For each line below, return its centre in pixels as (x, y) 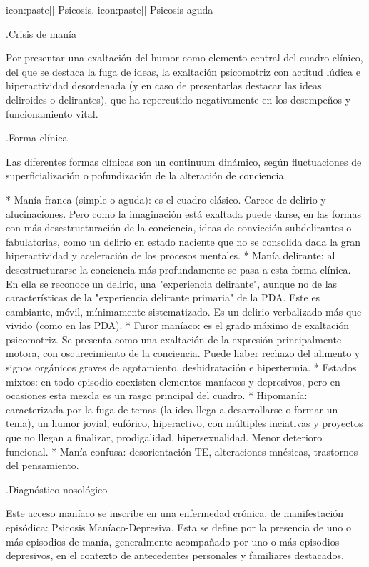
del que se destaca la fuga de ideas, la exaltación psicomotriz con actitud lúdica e (183, 71)
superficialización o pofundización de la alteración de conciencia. (146, 175)
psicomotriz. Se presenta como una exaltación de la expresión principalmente (174, 339)
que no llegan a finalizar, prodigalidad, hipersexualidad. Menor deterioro (164, 437)
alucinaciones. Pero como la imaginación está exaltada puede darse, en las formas (184, 213)
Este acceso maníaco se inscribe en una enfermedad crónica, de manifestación (175, 513)
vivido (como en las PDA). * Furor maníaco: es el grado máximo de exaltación (178, 325)
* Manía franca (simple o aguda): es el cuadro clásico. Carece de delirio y (166, 199)
